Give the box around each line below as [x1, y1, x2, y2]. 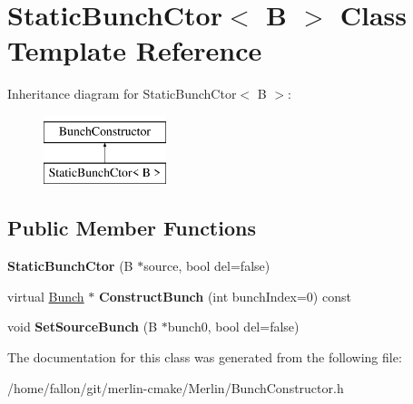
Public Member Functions [7, 214, 256, 242]
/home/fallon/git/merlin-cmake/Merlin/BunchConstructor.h [7, 378, 344, 397]
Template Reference [7, 32, 262, 69]
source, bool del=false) [143, 256, 270, 275]
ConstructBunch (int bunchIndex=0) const [99, 286, 351, 305]
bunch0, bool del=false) [167, 317, 300, 336]
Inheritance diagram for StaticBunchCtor [7, 84, 237, 103]
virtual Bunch [7, 286, 84, 305]
